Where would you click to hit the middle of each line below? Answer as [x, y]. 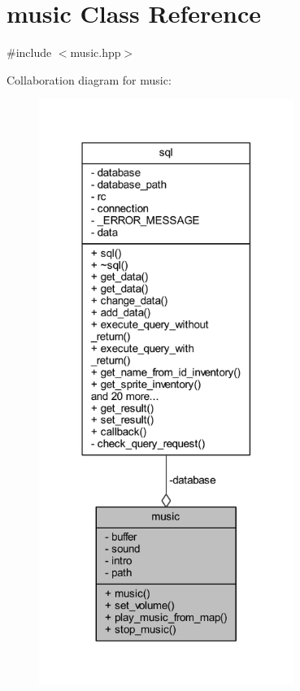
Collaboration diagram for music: [89, 79]
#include [29, 52]
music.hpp [96, 52]
